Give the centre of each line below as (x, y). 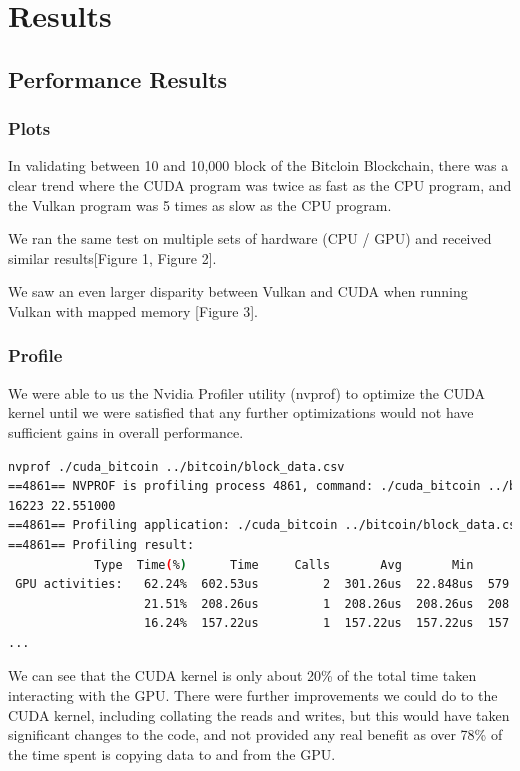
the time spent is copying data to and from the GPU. (172, 753)
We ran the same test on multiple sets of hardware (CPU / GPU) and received (250, 238)
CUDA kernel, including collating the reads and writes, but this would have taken (259, 714)
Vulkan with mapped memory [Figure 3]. (133, 310)
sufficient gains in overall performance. (126, 431)
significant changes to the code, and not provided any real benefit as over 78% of (255, 734)
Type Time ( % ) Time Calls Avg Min (283, 564)
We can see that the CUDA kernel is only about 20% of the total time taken (242, 675)
